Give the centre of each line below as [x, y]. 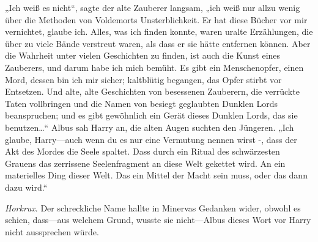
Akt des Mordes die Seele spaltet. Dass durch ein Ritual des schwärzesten [142, 151]
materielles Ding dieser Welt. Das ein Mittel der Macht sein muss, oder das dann [156, 175]
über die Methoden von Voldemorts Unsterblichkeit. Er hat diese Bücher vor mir [156, 19]
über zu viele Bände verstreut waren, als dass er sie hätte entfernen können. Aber [158, 43]
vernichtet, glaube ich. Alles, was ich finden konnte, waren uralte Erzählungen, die [159, 31]
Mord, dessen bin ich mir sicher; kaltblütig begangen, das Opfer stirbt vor [143, 79]
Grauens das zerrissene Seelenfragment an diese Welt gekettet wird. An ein [145, 163]
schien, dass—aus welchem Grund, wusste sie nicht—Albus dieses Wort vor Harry [158, 220]
